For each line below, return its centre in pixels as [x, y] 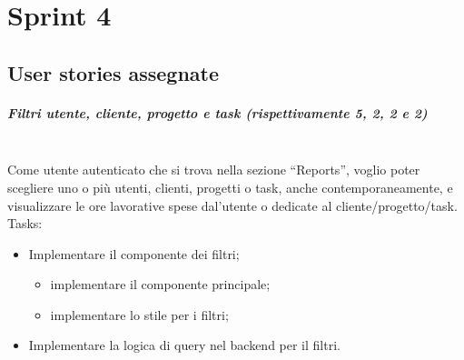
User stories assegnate [114, 72]
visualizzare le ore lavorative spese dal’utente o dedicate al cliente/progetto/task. [232, 205]
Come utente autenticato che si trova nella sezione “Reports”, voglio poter [214, 170]
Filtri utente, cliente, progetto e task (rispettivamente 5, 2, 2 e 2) [217, 112]
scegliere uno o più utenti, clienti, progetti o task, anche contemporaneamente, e [230, 187]
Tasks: [25, 223]
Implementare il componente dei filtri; [134, 253]
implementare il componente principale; [160, 284]
